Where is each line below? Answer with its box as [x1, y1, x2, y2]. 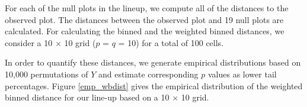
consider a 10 [5, 36, 53, 48]
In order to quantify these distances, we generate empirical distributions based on [5, 56, 301, 69]
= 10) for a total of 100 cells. [118, 36, 224, 48]
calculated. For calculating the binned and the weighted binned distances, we [5, 25, 284, 37]
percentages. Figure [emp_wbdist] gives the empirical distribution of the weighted [5, 79, 303, 92]
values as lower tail [208, 67, 277, 80]
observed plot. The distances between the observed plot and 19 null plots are [5, 13, 284, 25]
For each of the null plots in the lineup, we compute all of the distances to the [5, 2, 289, 14]
